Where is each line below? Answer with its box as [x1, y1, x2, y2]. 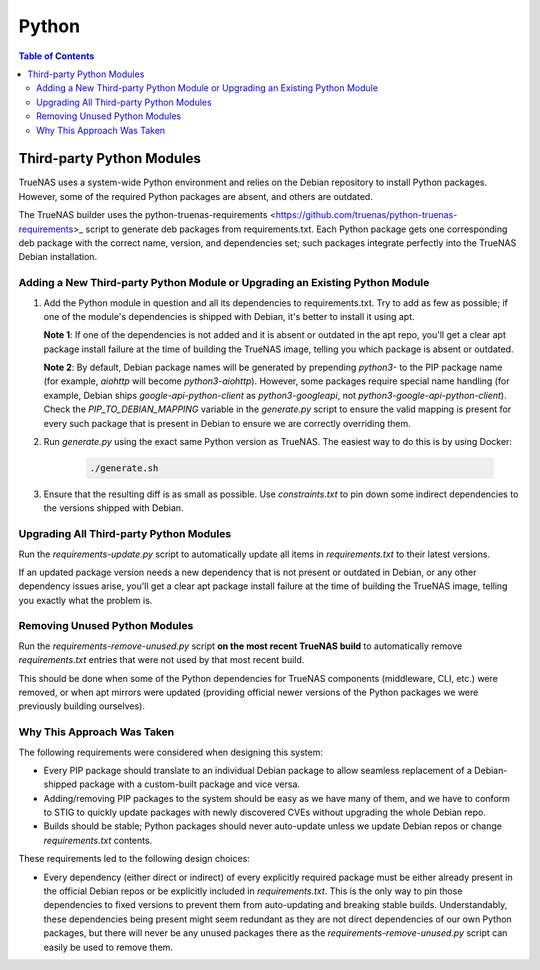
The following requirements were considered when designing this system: [18, 746, 324, 758]
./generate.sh [89, 463, 159, 474]
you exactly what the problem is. [18, 594, 153, 606]
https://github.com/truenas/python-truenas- [275, 209, 458, 221]
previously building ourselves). [18, 700, 145, 712]
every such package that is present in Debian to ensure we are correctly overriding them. [43, 417, 412, 429]
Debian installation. [18, 251, 98, 263]
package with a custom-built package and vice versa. [78, 778, 300, 790]
